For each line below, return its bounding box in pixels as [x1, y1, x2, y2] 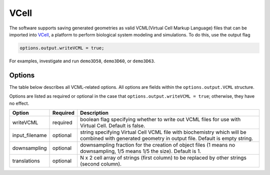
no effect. [9, 100, 29, 106]
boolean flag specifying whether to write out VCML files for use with [80, 116, 241, 123]
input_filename [12, 132, 47, 139]
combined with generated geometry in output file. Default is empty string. [80, 135, 253, 142]
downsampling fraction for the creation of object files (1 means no [80, 141, 235, 148]
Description [80, 109, 108, 116]
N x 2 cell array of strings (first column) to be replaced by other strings [80, 154, 247, 161]
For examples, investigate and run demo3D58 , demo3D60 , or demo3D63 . [9, 58, 155, 64]
